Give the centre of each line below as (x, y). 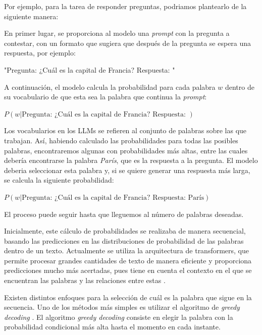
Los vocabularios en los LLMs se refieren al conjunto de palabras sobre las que (125, 130)
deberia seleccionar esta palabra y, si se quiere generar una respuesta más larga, (127, 170)
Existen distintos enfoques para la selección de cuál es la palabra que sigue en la (128, 297)
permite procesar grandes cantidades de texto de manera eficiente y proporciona (128, 260)
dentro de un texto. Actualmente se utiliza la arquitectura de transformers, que (127, 250)
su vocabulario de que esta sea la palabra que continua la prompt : (106, 97)
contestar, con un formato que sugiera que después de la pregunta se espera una (128, 43)
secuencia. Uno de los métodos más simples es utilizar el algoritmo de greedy (122, 307)
